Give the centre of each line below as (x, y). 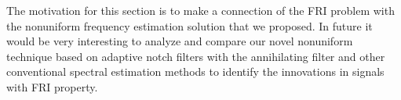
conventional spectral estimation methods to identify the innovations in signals (195, 71)
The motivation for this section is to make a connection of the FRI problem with (200, 10)
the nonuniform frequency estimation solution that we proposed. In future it (190, 25)
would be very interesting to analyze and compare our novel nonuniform (180, 41)
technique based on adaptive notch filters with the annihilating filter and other (196, 56)
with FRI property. (52, 86)
